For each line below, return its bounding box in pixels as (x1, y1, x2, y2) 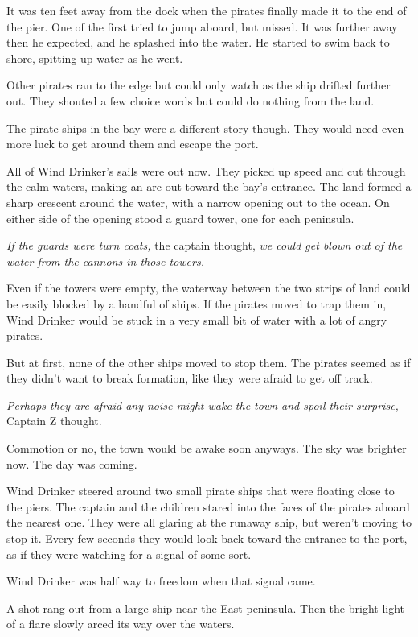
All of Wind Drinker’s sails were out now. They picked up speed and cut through (6, 162, 406, 179)
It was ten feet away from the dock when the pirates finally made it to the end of (6, 2, 407, 19)
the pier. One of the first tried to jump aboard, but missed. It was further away (6, 18, 398, 35)
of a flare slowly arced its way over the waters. (6, 615, 235, 632)
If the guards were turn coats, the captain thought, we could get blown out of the (6, 237, 403, 254)
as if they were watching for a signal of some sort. (6, 545, 252, 562)
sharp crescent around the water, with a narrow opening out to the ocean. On (6, 193, 390, 210)
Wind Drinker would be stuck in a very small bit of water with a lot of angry (6, 311, 387, 328)
